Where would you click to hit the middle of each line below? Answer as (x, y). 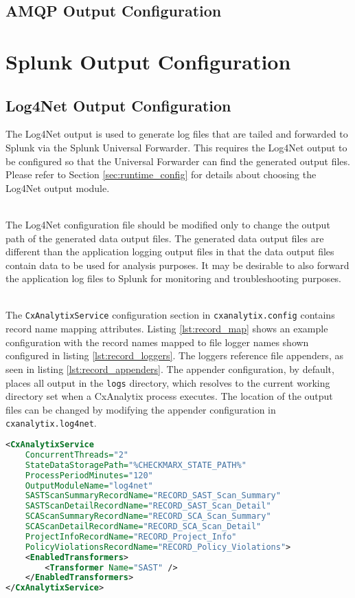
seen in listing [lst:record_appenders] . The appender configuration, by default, (170, 369)
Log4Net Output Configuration (118, 105)
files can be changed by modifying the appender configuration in (141, 409)
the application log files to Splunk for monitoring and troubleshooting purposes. (174, 278)
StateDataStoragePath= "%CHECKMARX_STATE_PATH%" (136, 465)
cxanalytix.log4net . (51, 423)
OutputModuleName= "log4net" (89, 485)
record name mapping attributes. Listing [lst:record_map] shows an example (167, 329)
